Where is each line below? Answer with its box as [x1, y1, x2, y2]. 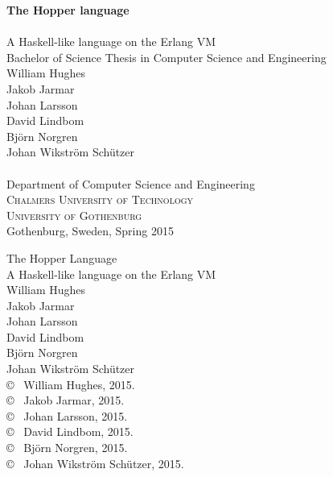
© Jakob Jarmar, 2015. [6, 392, 125, 409]
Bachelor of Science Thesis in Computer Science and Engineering [6, 48, 327, 65]
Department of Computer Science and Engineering [6, 175, 255, 192]
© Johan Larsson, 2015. [6, 407, 128, 424]
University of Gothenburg [6, 206, 142, 223]
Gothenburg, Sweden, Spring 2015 [6, 222, 174, 239]
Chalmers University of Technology [6, 191, 194, 208]
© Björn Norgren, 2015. [6, 439, 128, 456]
